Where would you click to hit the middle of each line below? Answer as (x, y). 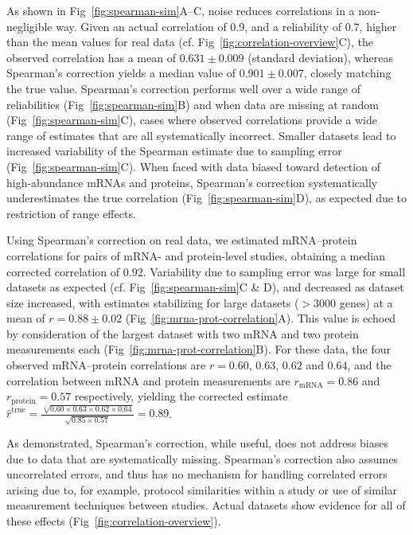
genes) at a (366, 302)
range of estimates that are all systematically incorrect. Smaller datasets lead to (201, 135)
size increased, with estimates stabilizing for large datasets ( (153, 302)
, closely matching (347, 73)
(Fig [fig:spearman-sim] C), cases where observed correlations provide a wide (192, 120)
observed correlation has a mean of (91, 57)
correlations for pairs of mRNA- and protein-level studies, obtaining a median (196, 255)
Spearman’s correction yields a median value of (121, 73)
